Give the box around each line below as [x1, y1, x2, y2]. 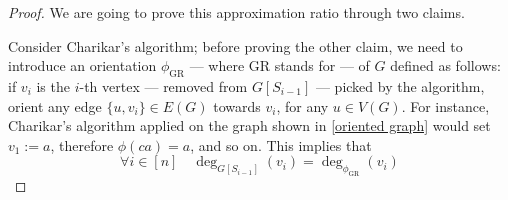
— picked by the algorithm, [315, 75, 485, 96]
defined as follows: [390, 55, 501, 76]
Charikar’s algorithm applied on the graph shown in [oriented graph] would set [8, 115, 491, 136]
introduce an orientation [8, 55, 157, 76]
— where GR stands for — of [189, 55, 370, 76]
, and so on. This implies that [190, 134, 372, 155]
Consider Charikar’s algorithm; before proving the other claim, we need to [8, 35, 463, 56]
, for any [276, 95, 329, 116]
